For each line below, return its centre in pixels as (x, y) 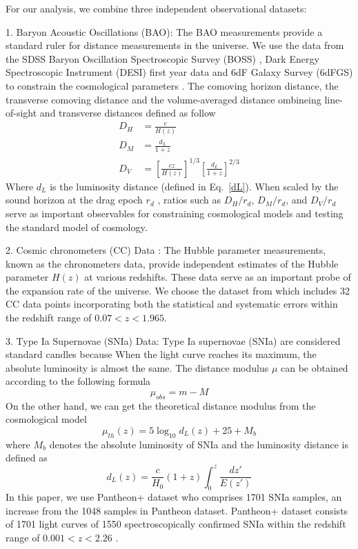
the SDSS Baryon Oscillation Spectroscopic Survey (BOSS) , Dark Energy (162, 58)
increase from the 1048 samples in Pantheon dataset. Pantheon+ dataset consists (177, 510)
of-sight (21, 113)
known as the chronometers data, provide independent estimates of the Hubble (172, 263)
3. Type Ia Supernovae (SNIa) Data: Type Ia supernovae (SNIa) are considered (173, 340)
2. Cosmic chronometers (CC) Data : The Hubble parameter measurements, (166, 250)
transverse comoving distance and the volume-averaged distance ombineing (163, 99)
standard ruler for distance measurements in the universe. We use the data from (175, 45)
